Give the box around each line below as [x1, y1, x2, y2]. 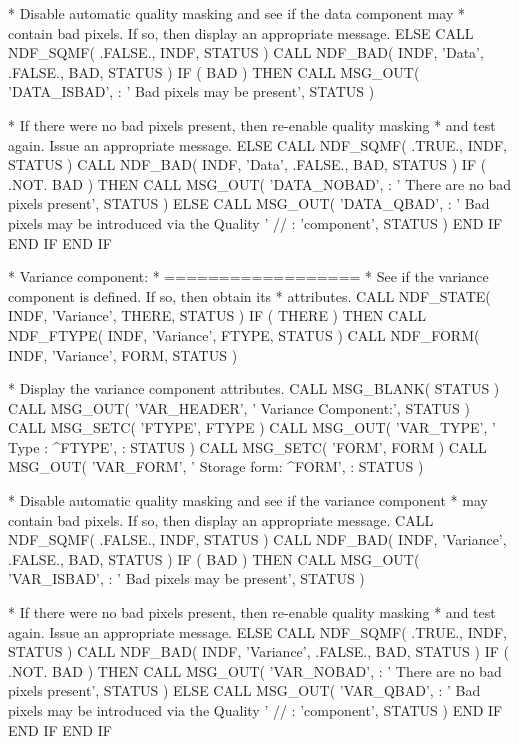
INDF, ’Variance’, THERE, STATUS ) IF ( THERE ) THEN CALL [8, 305, 427, 326]
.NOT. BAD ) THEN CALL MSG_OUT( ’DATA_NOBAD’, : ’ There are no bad [8, 173, 512, 194]
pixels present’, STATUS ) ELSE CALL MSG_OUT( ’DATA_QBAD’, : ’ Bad [8, 193, 490, 214]
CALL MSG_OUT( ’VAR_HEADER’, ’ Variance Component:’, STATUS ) [8, 397, 470, 418]
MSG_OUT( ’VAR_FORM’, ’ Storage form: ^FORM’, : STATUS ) [8, 456, 424, 477]
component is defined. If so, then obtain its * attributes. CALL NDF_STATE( [8, 285, 491, 306]
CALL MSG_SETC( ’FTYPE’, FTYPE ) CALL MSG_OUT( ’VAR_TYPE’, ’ [8, 417, 496, 438]
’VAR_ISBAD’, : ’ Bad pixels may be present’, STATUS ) [8, 568, 365, 589]
